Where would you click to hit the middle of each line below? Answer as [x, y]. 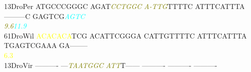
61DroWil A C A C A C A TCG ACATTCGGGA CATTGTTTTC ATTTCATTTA [125, 35]
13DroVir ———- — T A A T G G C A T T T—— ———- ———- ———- [111, 65]
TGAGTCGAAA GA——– [46, 45]
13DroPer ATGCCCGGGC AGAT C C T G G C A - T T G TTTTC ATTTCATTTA [124, 6]
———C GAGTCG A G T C [45, 16]
